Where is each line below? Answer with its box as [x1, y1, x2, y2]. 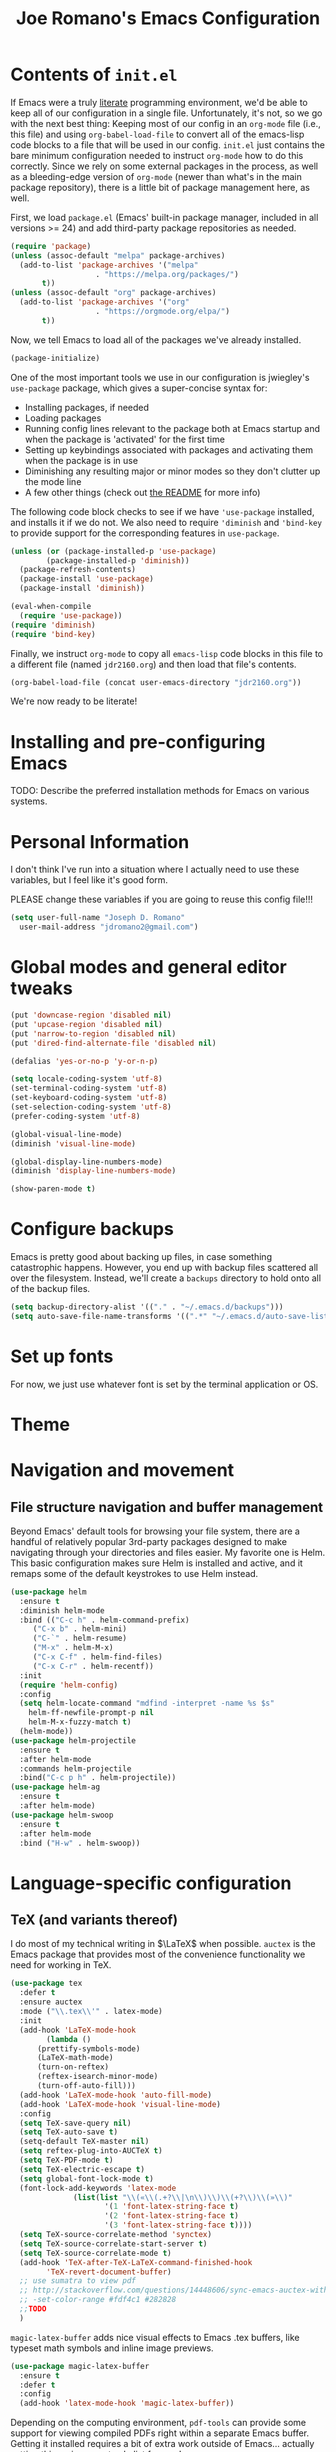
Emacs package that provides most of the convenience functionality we [10, 1948, 306, 1961]
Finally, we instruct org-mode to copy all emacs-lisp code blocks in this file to [10, 647, 323, 659]
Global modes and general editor [10, 956, 287, 979]
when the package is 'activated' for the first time [24, 433, 225, 445]
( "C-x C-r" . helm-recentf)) [32, 1661, 155, 1671]
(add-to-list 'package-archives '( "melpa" [19, 260, 199, 270]
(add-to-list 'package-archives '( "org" [19, 297, 190, 307]
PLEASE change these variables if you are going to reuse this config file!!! [10, 893, 313, 906]
